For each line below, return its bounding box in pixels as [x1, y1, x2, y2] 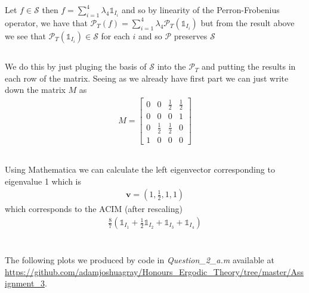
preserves [174, 29, 208, 42]
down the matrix [5, 83, 66, 96]
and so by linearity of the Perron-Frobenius [121, 4, 280, 15]
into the [157, 60, 186, 73]
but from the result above [200, 16, 295, 29]
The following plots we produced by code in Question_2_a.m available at [5, 254, 274, 266]
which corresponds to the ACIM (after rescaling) [5, 202, 183, 215]
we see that [5, 29, 46, 42]
